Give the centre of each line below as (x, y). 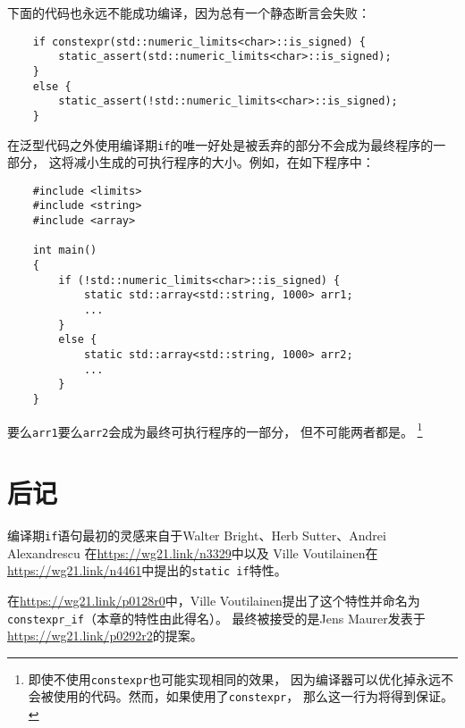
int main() (65, 251)
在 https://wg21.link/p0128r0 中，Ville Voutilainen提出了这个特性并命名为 (214, 600)
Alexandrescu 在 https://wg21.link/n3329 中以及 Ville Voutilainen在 (193, 552)
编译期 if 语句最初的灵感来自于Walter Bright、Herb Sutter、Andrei (197, 536)
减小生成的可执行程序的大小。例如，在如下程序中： (224, 162)
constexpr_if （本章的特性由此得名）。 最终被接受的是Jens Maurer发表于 (216, 618)
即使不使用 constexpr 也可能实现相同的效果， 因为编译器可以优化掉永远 (234, 678)
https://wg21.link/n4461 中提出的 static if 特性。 (147, 570)
